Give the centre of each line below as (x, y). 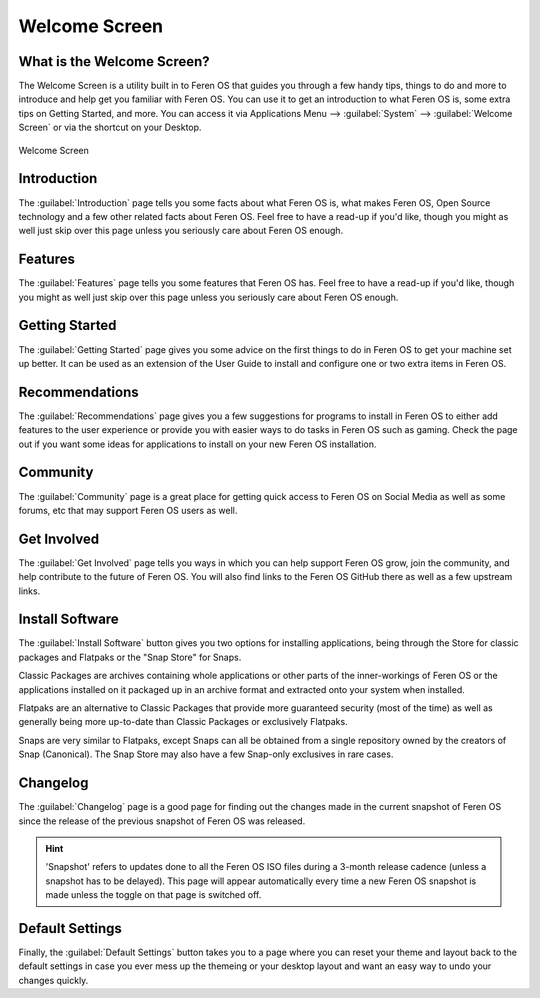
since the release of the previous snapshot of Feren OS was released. (162, 821)
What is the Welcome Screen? (114, 61)
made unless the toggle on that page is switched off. (153, 895)
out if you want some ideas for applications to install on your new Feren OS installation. (197, 444)
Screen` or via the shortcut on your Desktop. (110, 127)
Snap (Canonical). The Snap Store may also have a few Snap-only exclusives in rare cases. (206, 754)
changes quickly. (53, 980)
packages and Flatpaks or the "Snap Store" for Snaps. (130, 657)
